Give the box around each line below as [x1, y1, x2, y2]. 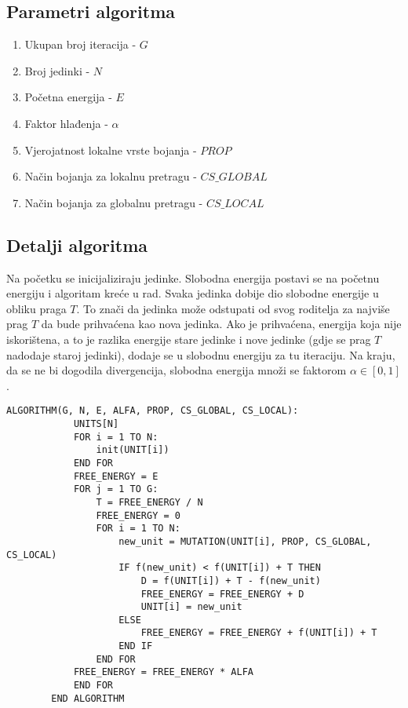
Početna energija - [24, 89, 112, 105]
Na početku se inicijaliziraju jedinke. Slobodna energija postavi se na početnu [6, 269, 380, 286]
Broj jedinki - [24, 62, 90, 78]
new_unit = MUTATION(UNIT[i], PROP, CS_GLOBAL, [118, 535, 372, 547]
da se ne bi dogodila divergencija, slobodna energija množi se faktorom [6, 362, 347, 378]
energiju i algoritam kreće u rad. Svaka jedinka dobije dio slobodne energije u [6, 285, 379, 301]
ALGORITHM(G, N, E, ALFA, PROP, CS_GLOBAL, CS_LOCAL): [6, 405, 299, 417]
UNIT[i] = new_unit [140, 601, 242, 613]
